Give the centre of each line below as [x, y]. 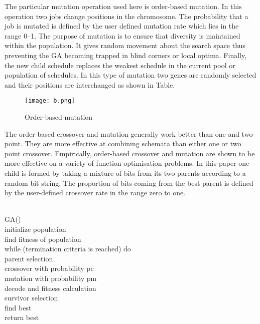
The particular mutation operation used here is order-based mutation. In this [123, 6]
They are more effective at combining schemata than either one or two [133, 143]
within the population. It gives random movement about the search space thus [125, 45]
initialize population [35, 229]
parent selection [29, 258]
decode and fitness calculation [50, 288]
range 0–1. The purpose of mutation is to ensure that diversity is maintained [122, 35]
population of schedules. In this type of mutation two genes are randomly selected [131, 75]
